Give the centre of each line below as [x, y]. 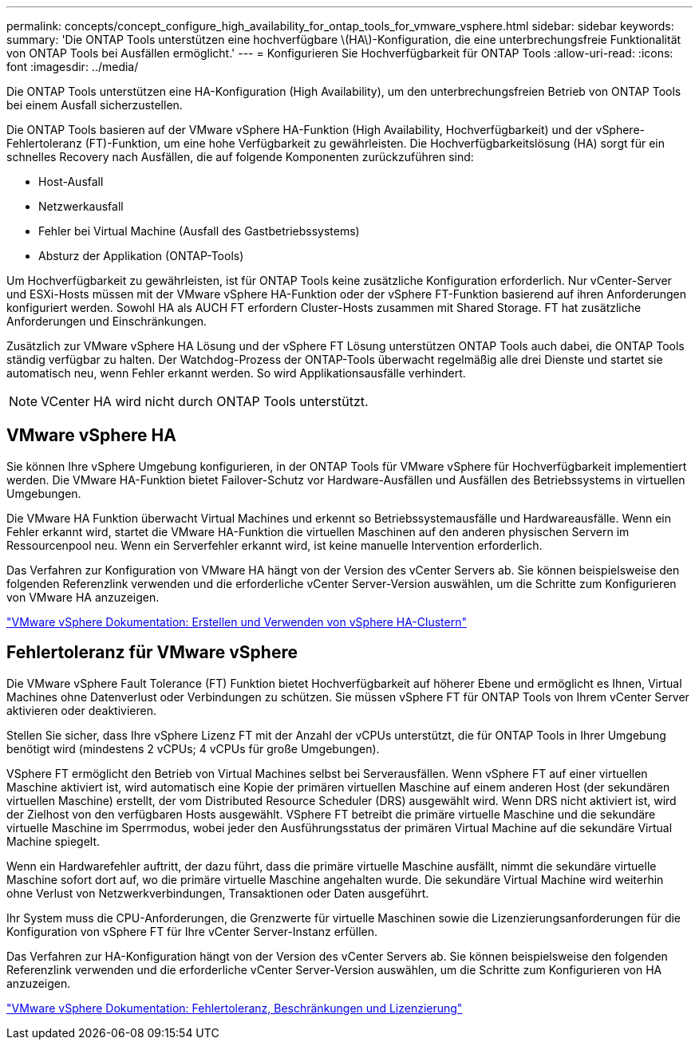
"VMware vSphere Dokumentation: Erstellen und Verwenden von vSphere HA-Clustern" [237, 622]
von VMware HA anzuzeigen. [83, 597]
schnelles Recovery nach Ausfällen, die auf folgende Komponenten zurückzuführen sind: [240, 157]
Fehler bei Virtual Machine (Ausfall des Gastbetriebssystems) [199, 231]
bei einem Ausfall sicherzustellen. [95, 105]
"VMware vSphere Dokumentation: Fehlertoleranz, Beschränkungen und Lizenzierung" [235, 1008]
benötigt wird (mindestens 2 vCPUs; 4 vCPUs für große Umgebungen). [193, 748]
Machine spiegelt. [53, 841]
